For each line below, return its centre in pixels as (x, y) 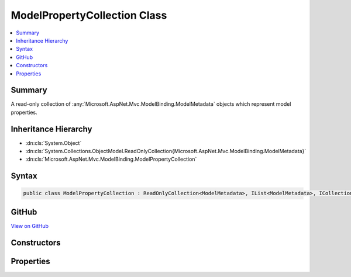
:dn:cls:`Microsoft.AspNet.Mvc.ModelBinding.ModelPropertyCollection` (111, 159)
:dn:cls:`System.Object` (54, 143)
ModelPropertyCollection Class (89, 15)
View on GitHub (30, 226)
